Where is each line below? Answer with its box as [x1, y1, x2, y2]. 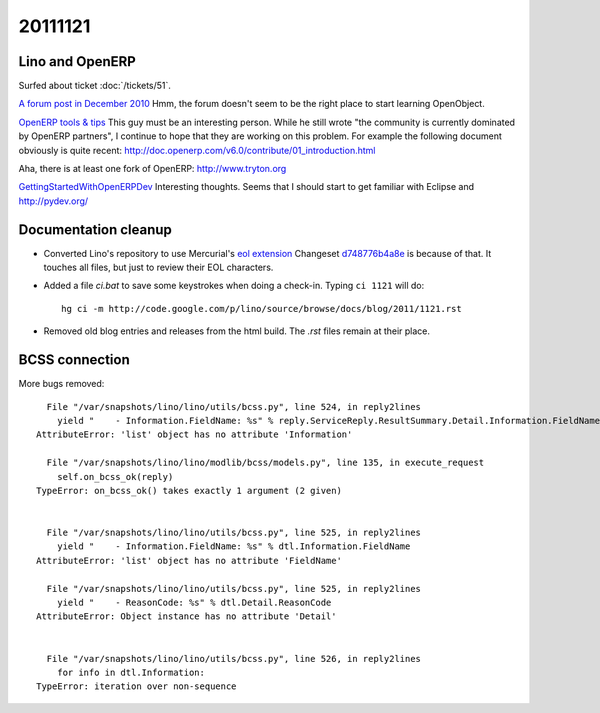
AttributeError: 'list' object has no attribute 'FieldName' [36, 555, 342, 566]
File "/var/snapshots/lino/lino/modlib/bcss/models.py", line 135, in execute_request [46, 457, 485, 469]
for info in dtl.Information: [56, 666, 205, 678]
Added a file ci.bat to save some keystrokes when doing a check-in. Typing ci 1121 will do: [43, 280, 425, 292]
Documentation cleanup [18, 221, 172, 238]
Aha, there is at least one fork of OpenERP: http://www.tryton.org [18, 163, 287, 175]
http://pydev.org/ [18, 195, 89, 207]
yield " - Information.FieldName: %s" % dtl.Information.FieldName [56, 541, 411, 552]
